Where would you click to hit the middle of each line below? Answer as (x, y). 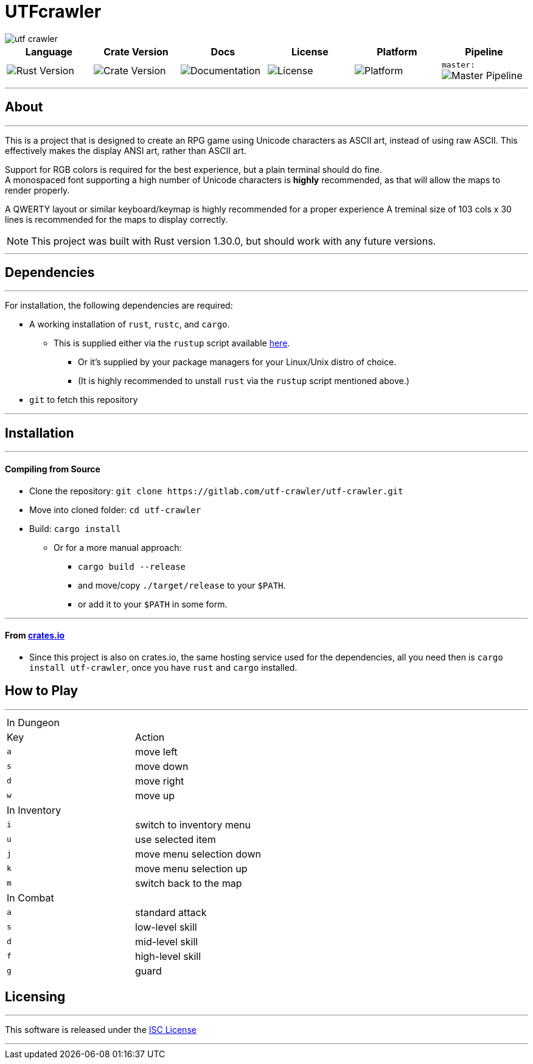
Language (49, 51)
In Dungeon (33, 722)
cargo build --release (132, 566)
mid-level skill (166, 941)
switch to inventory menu (193, 824)
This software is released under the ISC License (101, 1030)
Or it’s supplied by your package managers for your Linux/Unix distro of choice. (237, 362)
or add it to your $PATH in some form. (153, 604)
